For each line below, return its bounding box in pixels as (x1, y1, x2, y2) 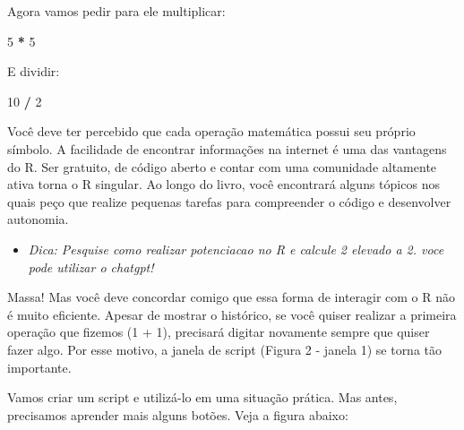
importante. (7, 357, 72, 376)
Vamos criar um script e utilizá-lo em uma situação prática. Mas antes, (7, 388, 398, 407)
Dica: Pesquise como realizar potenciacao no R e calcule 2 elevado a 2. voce (28, 239, 444, 258)
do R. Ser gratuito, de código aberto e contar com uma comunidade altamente (7, 157, 437, 176)
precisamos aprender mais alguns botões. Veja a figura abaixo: (7, 405, 348, 424)
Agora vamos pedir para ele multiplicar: (7, 2, 226, 20)
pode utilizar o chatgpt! (28, 257, 154, 276)
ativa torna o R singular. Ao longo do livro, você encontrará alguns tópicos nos (7, 175, 440, 193)
